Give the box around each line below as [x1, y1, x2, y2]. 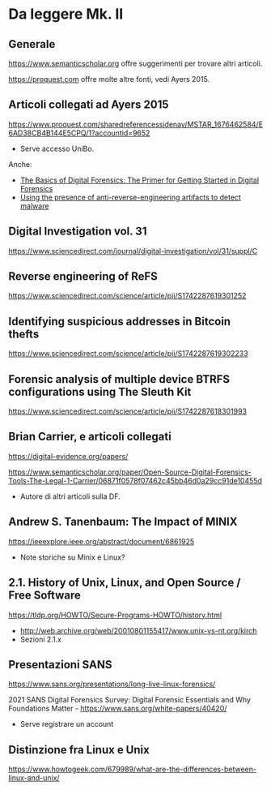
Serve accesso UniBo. [19, 144, 95, 153]
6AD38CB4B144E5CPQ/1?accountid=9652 [8, 127, 150, 138]
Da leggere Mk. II [8, 5, 124, 24]
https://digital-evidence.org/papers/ [8, 451, 129, 461]
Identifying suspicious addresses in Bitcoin [8, 314, 231, 328]
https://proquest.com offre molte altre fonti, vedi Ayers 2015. [8, 75, 210, 84]
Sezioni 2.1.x [19, 634, 62, 644]
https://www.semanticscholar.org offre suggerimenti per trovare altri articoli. [8, 58, 263, 68]
